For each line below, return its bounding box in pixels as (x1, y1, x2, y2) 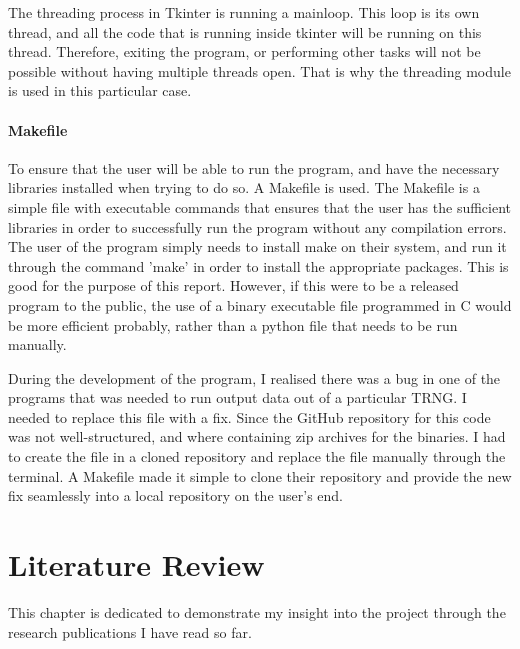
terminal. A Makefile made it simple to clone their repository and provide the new (8, 465, 512, 486)
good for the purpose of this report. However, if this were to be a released (8, 275, 459, 296)
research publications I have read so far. (8, 621, 252, 642)
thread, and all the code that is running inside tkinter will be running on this (8, 21, 482, 42)
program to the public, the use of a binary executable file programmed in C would (8, 294, 512, 315)
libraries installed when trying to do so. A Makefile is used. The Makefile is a (8, 177, 480, 198)
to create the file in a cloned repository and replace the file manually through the (8, 446, 506, 467)
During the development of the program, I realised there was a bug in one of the (8, 367, 501, 388)
